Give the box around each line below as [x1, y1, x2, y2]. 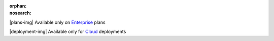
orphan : [9, 3, 27, 9]
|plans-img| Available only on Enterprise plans [9, 19, 106, 25]
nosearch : [9, 10, 31, 16]
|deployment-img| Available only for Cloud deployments [9, 28, 126, 35]
